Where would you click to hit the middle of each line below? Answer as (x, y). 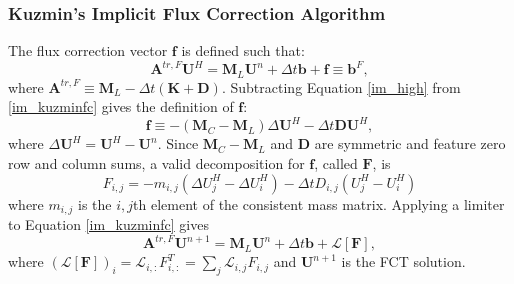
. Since (178, 143)
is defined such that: (243, 50)
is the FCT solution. (403, 261)
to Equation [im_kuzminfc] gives (108, 224)
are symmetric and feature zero (410, 143)
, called (336, 163)
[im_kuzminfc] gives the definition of (121, 106)
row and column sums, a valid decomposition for (156, 163)
